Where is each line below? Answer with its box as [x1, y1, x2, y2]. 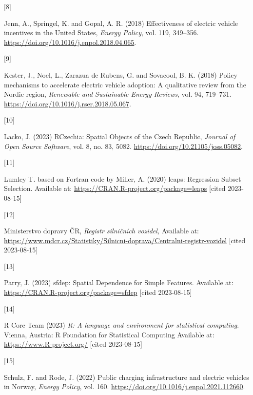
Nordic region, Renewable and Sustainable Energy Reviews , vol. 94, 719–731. [4, 89, 232, 99]
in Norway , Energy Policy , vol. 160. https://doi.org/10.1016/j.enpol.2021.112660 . [4, 381, 245, 392]
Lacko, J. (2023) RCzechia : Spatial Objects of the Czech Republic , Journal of [4, 131, 235, 141]
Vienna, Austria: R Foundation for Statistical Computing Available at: [4, 329, 214, 339]
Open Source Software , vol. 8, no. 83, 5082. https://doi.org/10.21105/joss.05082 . [4, 141, 243, 151]
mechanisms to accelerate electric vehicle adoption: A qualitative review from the [4, 79, 246, 89]
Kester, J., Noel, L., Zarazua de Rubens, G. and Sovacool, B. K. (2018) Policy [4, 69, 237, 80]
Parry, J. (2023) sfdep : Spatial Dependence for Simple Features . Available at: [4, 277, 234, 288]
